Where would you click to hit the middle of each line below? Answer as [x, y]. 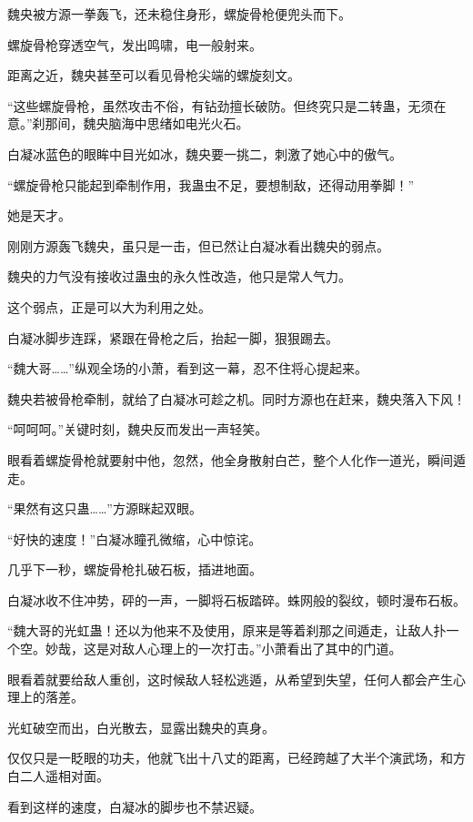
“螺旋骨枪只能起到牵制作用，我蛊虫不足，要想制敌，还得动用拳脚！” [211, 184]
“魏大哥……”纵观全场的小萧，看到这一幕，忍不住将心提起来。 [187, 368]
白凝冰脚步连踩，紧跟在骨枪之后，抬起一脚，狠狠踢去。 [173, 337]
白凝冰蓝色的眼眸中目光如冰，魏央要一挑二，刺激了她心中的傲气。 [205, 153]
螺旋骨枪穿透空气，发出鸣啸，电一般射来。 [135, 44]
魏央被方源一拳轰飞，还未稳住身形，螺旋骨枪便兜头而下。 [179, 14]
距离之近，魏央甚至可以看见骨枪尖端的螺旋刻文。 [154, 75]
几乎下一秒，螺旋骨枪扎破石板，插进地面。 [135, 569]
